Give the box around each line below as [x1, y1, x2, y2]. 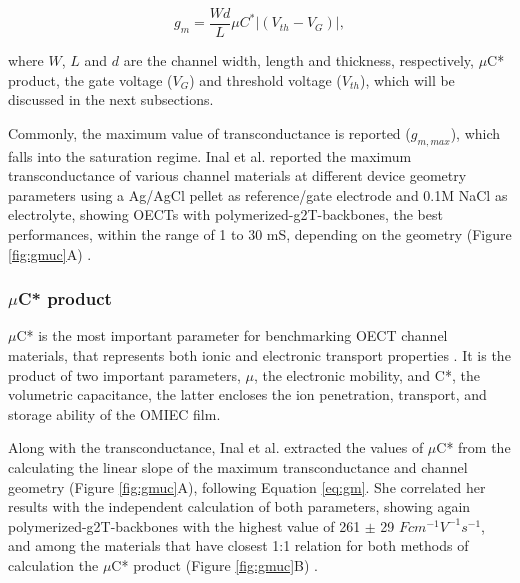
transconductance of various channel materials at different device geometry [8, 165, 467, 186]
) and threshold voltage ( [189, 69, 342, 90]
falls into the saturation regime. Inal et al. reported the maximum [8, 145, 412, 166]
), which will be [359, 69, 455, 90]
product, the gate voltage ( [8, 69, 173, 90]
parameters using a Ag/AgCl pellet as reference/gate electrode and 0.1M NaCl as [8, 184, 508, 205]
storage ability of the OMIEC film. [8, 403, 221, 424]
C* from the [436, 437, 511, 458]
